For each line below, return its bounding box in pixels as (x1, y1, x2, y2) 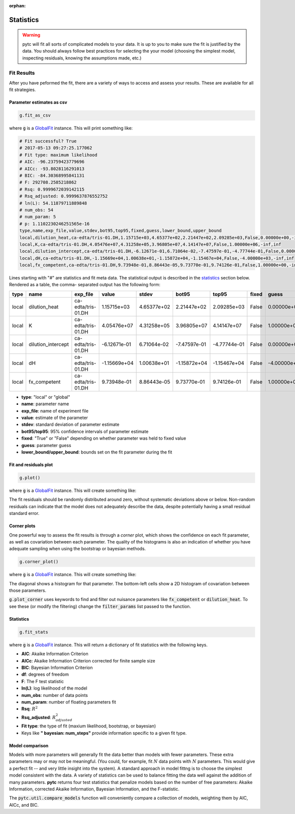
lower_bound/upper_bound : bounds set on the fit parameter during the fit (21, 449, 172, 455)
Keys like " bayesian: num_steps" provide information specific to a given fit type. (21, 730, 187, 736)
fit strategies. (9, 87, 36, 93)
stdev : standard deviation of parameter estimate (21, 422, 120, 427)
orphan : (9, 3, 26, 8)
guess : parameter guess (21, 442, 71, 448)
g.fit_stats (19, 629, 49, 634)
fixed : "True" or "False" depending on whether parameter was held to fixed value (21, 435, 186, 441)
